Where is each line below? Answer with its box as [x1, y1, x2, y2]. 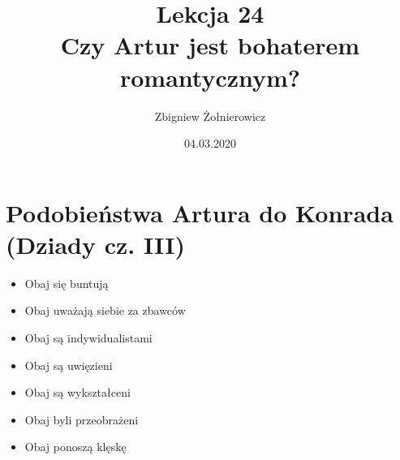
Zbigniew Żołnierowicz [154, 107, 266, 124]
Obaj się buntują [24, 274, 109, 291]
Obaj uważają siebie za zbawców [24, 302, 186, 319]
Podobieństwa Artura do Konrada [6, 196, 394, 229]
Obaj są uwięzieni [24, 356, 113, 373]
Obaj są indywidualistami [24, 329, 153, 346]
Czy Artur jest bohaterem [60, 28, 360, 62]
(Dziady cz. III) [6, 227, 185, 260]
